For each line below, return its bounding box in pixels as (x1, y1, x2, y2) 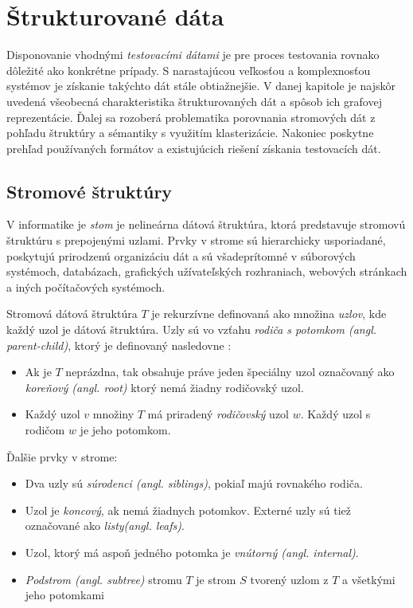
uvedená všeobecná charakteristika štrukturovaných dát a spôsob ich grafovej (6, 92, 382, 109)
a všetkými (342, 571, 395, 587)
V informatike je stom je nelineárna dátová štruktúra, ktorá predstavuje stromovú (6, 216, 406, 233)
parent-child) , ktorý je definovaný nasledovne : (6, 336, 232, 353)
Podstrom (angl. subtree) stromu (25, 571, 182, 587)
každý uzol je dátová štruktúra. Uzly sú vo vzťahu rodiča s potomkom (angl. (6, 321, 377, 338)
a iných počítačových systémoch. (6, 278, 166, 295)
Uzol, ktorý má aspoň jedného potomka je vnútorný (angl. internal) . (25, 543, 359, 560)
